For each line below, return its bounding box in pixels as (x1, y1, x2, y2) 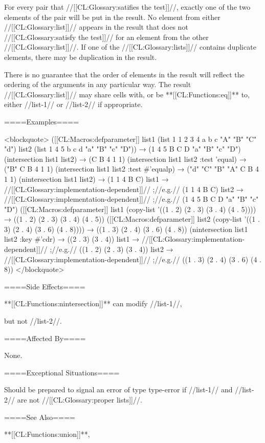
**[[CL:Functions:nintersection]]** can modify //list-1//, (4, 298, 182, 309)
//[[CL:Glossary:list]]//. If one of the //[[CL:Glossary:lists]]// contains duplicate (4, 41, 256, 52)
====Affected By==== (4, 332, 86, 343)
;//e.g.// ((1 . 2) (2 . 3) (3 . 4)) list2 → (50, 244, 173, 255)
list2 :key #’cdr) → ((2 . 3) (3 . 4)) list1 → (4, 234, 140, 244)
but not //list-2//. (4, 315, 62, 326)
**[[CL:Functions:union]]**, (4, 429, 90, 439)
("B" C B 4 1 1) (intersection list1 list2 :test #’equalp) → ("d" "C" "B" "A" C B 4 (4, 163, 259, 174)
